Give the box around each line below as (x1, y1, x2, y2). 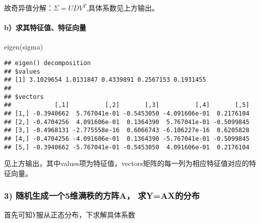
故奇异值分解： (4, 3, 53, 13)
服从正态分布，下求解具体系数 (36, 209, 136, 219)
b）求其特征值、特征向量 (4, 22, 86, 33)
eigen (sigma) (4, 41, 43, 52)
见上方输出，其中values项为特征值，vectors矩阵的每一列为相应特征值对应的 (4, 158, 249, 169)
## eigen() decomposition (4, 59, 91, 67)
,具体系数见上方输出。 (86, 3, 159, 13)
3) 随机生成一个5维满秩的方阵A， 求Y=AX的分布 (4, 189, 200, 202)
